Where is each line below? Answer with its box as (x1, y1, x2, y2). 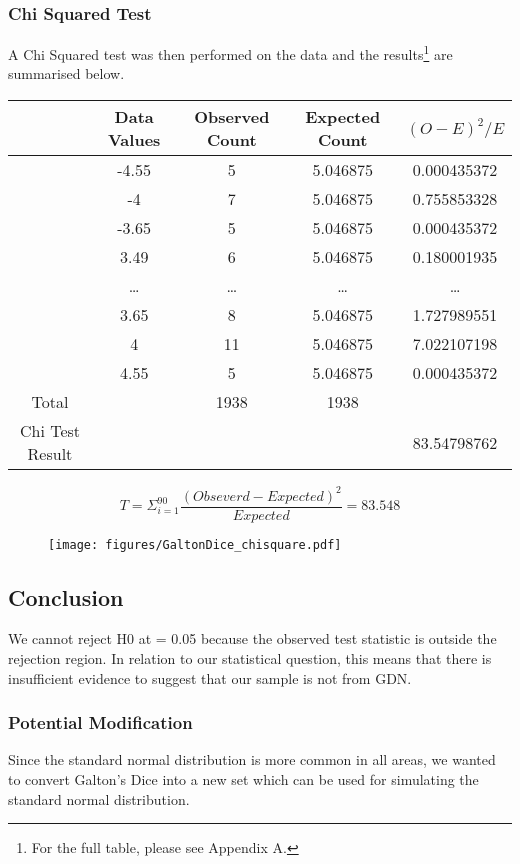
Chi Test (19, 419, 81, 443)
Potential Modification (8, 710, 193, 735)
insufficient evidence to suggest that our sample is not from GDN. (8, 667, 412, 688)
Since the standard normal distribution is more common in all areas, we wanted (8, 749, 496, 770)
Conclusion (8, 581, 124, 612)
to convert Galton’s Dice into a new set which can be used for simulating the (8, 769, 479, 790)
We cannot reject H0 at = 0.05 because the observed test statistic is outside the (8, 628, 497, 649)
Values (108, 128, 161, 152)
